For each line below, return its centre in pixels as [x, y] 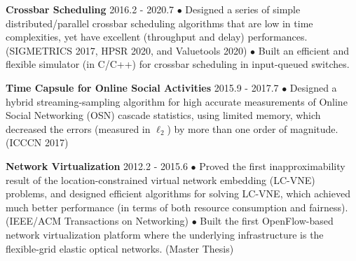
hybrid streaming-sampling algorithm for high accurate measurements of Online [177, 101]
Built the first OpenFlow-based [267, 221]
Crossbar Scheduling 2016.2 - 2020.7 [90, 9]
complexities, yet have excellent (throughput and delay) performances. [157, 37]
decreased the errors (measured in [78, 128]
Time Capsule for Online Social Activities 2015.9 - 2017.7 [142, 87]
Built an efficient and [304, 50]
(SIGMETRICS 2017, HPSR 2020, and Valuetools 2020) [126, 50]
